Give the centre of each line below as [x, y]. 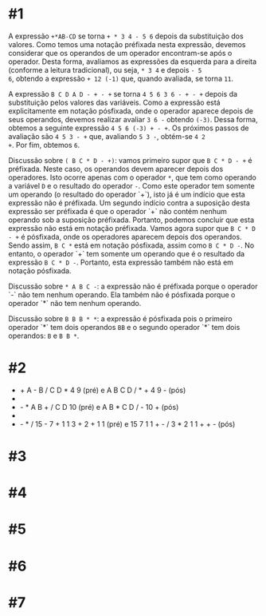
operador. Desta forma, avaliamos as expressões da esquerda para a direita [133, 62]
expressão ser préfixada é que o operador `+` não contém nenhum [117, 211]
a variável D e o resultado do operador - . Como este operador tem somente [131, 185]
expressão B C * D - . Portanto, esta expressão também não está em [121, 262]
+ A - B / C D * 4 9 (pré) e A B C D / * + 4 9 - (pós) [103, 390]
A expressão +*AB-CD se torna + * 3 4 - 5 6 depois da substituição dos [126, 36]
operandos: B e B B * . [44, 336]
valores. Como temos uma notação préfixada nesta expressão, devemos [127, 44]
